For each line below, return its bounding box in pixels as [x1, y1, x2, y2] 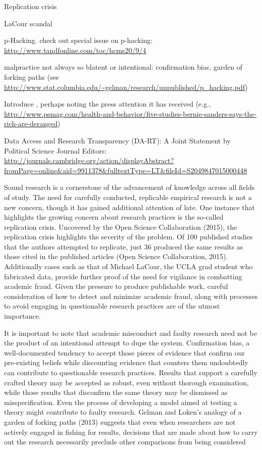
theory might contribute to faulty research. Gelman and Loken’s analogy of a [4, 407, 242, 417]
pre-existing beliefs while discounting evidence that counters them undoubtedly [4, 357, 248, 368]
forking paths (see [4, 71, 59, 82]
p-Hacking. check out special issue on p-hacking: [4, 35, 153, 45]
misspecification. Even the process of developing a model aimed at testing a [4, 396, 237, 407]
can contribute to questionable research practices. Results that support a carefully [4, 367, 257, 377]
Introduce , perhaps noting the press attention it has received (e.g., [4, 98, 211, 109]
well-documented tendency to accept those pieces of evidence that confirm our [4, 347, 245, 358]
